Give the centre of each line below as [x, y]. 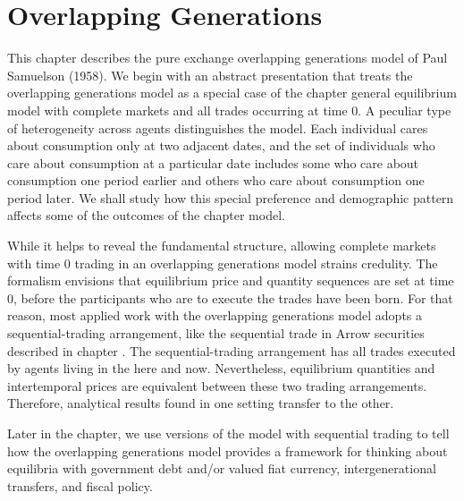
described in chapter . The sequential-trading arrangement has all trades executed [232, 350]
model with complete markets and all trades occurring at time [177, 110]
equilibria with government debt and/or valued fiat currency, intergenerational [222, 468]
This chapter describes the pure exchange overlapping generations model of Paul [228, 58]
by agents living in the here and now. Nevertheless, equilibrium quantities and [221, 368]
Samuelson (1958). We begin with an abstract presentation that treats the [210, 75]
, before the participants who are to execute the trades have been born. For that [233, 297]
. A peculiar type [405, 110]
